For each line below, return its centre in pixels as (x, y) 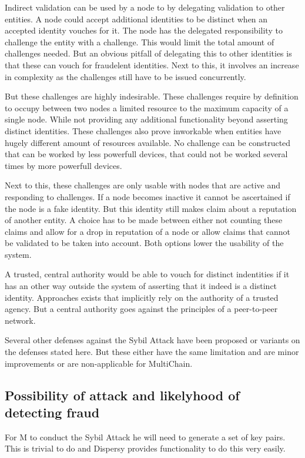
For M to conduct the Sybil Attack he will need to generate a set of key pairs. (145, 437)
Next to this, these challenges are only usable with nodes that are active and (143, 185)
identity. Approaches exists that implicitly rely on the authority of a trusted (142, 297)
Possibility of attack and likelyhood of (122, 395)
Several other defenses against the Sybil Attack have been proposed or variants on (152, 340)
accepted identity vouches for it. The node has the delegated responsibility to (144, 30)
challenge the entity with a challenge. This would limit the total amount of (140, 42)
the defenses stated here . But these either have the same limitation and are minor (152, 352)
